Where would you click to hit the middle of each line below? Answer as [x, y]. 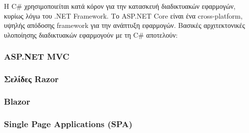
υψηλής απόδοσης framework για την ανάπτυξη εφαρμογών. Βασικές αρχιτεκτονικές [124, 25]
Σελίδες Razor [31, 79]
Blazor [17, 101]
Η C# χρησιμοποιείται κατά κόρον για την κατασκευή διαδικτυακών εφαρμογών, [120, 6]
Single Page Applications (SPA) [68, 123]
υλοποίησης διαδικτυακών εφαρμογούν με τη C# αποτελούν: [91, 34]
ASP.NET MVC [37, 56]
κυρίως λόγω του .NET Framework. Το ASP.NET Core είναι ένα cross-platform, [123, 15]
